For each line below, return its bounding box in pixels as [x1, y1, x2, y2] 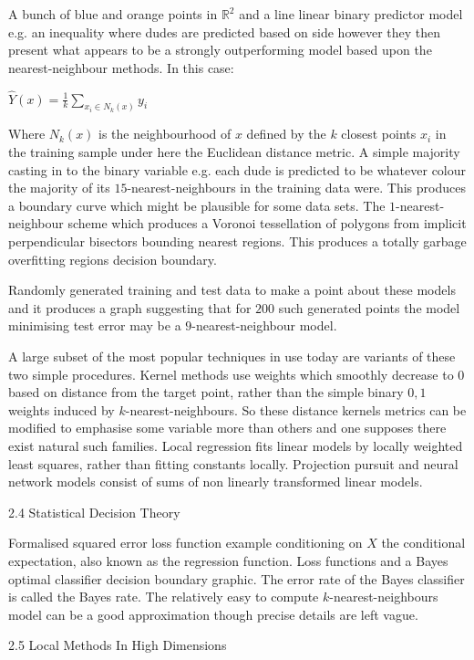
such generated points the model [278, 298, 460, 317]
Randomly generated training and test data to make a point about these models [8, 280, 456, 299]
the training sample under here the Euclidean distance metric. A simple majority [8, 142, 460, 162]
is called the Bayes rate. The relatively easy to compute [8, 587, 319, 606]
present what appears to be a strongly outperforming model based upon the [8, 40, 432, 59]
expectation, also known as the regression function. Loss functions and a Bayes [8, 550, 448, 570]
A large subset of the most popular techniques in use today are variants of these [8, 346, 456, 365]
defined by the [246, 124, 326, 143]
